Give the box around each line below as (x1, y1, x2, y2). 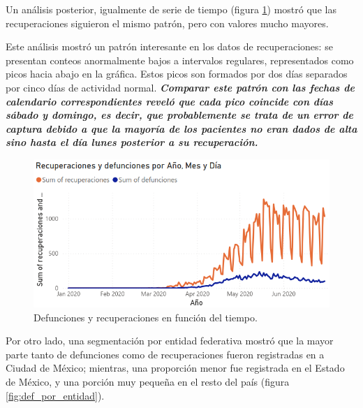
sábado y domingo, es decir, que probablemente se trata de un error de (6, 108, 354, 122)
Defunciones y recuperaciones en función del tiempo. (34, 309, 258, 324)
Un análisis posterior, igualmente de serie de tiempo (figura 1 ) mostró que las (6, 2, 336, 16)
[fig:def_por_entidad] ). (6, 388, 105, 402)
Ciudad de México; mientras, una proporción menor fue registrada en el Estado (6, 360, 345, 375)
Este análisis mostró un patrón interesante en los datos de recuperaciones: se (6, 39, 333, 54)
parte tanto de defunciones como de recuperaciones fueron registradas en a (6, 347, 325, 361)
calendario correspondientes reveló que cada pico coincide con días (6, 94, 334, 108)
